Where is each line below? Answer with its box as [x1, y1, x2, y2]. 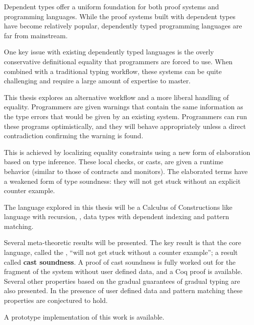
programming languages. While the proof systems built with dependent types [4, 11, 236, 21]
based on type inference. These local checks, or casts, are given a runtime [4, 156, 224, 167]
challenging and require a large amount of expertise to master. [4, 75, 191, 86]
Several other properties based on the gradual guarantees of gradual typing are [4, 275, 240, 286]
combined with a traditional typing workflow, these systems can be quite [4, 66, 222, 76]
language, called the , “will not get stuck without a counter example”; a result [4, 247, 238, 257]
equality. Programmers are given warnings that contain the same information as [4, 101, 243, 112]
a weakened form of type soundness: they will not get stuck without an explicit [4, 175, 241, 186]
